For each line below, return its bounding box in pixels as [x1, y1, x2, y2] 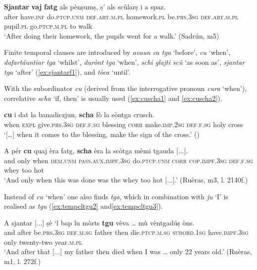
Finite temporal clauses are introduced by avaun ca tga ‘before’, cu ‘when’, [4, 47, 231, 57]
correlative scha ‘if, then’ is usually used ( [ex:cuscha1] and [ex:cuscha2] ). [4, 92, 222, 103]
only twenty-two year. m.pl [4, 236, 83, 247]
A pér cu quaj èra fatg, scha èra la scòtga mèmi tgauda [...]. [4, 145, 188, 156]
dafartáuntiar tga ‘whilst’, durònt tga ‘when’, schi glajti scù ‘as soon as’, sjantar [4, 56, 245, 67]
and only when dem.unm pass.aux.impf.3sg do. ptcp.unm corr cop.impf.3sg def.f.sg [4, 155, 253, 165]
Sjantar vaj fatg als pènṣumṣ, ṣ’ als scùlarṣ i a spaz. [4, 1, 166, 11]
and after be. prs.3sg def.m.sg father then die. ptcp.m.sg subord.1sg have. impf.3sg [4, 227, 249, 237]
